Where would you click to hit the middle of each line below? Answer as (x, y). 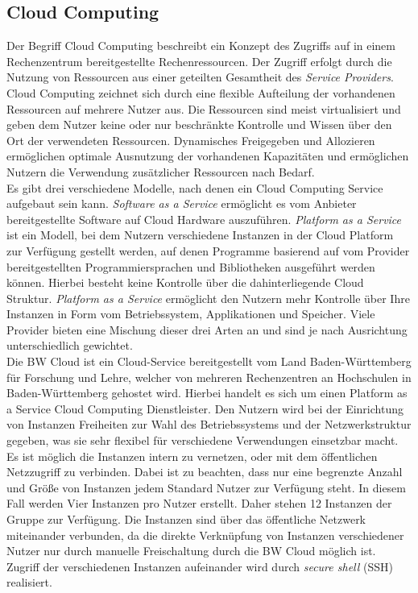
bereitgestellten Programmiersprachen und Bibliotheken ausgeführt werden (191, 266)
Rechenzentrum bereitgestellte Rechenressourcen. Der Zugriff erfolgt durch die (199, 61)
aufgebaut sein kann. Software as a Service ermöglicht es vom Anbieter (182, 203)
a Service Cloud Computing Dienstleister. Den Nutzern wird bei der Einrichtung (205, 408)
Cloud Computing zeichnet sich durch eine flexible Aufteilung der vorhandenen (201, 92)
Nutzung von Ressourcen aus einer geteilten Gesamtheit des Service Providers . (200, 77)
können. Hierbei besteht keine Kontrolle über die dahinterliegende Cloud (185, 282)
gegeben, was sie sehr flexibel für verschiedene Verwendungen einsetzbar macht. (203, 440)
